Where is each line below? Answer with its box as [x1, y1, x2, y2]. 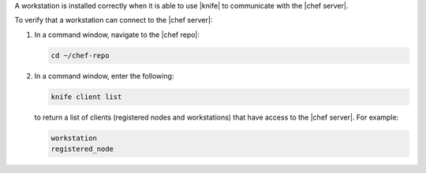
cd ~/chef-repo [50, 51, 110, 60]
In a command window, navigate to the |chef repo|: [34, 30, 200, 39]
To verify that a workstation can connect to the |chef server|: [14, 16, 213, 25]
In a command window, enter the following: [34, 71, 174, 80]
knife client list [50, 92, 122, 101]
